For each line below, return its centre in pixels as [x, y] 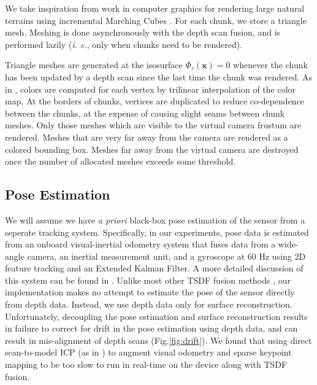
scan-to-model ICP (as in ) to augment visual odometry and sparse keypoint [148, 352]
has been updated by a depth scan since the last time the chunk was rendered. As [159, 76]
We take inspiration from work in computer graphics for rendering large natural [155, 8]
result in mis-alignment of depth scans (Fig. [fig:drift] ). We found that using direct [158, 340]
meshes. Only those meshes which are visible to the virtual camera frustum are [153, 125]
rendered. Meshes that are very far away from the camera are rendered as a [147, 137]
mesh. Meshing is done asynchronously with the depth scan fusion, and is [143, 32]
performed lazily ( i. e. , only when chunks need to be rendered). [124, 44]
